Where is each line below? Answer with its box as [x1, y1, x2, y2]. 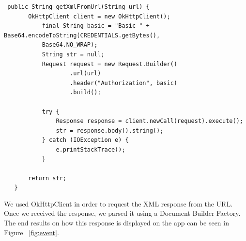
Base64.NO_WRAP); [42, 41, 98, 49]
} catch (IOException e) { [42, 137, 129, 144]
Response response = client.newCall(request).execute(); [56, 118, 243, 125]
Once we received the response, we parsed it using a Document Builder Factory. [4, 208, 241, 218]
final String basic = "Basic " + [42, 22, 150, 30]
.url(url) [70, 70, 101, 77]
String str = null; [42, 51, 105, 58]
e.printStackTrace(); [56, 146, 125, 153]
